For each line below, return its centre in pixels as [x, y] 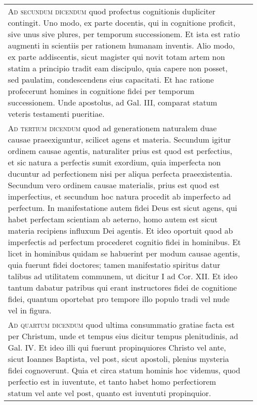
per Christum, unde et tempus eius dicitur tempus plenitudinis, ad [123, 336]
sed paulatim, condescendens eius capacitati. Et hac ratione [111, 79]
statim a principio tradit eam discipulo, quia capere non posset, [118, 68]
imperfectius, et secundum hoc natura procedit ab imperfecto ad [120, 196]
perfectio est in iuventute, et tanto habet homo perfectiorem [112, 381]
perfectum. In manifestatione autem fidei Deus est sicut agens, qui [123, 208]
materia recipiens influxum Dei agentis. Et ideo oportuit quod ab [121, 230]
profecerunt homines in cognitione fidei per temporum [101, 91]
